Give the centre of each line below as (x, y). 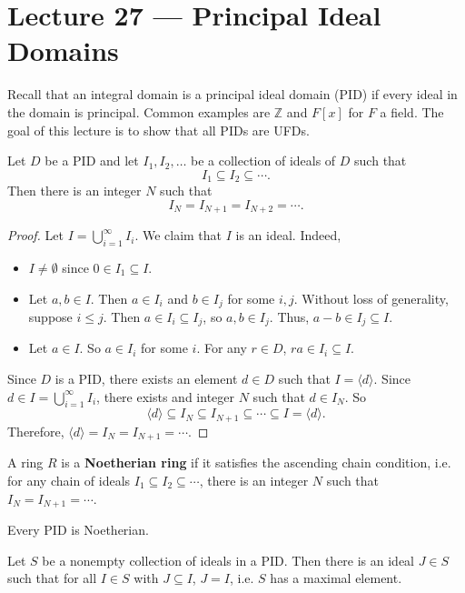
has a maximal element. (336, 578)
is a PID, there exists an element (146, 379)
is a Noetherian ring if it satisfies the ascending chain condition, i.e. (256, 462)
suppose (50, 317)
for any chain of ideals (69, 480)
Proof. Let (35, 235)
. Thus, (289, 317)
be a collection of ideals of (263, 161)
